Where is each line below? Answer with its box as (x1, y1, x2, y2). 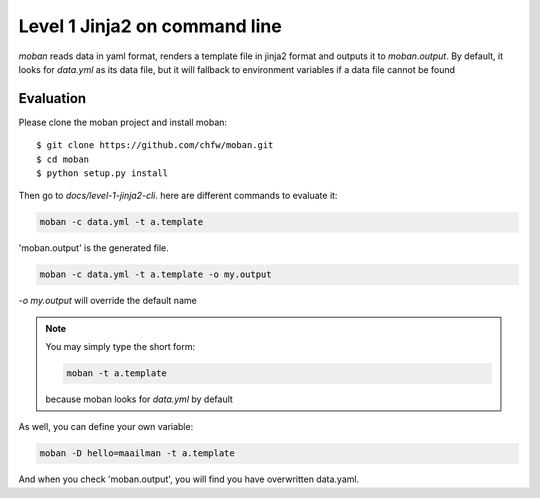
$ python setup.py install (36, 168, 169, 179)
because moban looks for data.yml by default (45, 393, 234, 405)
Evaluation (18, 90, 87, 107)
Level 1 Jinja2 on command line (18, 15, 282, 37)
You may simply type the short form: (45, 341, 196, 353)
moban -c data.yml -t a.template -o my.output (39, 269, 272, 280)
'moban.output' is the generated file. (18, 242, 169, 254)
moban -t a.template (66, 368, 167, 379)
